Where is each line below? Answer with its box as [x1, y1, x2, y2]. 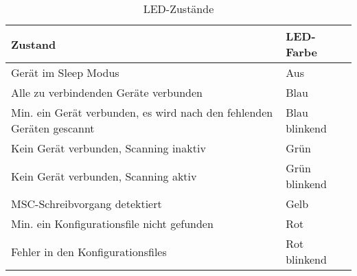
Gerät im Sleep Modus [11, 65, 119, 80]
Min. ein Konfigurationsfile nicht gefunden [11, 216, 214, 231]
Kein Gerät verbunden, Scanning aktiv [11, 168, 197, 184]
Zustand [11, 36, 56, 52]
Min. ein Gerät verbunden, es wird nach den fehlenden [11, 104, 273, 120]
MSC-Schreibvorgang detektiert [11, 196, 162, 211]
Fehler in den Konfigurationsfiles [11, 243, 167, 260]
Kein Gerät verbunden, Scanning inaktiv [11, 140, 206, 156]
